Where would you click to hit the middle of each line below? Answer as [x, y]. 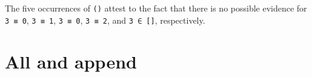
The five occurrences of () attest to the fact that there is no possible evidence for [156, 8]
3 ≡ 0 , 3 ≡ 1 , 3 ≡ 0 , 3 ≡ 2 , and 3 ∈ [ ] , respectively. [105, 20]
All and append [71, 62]
